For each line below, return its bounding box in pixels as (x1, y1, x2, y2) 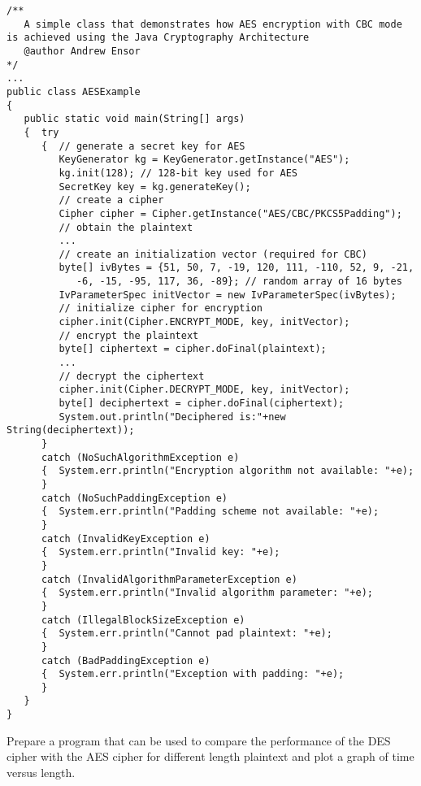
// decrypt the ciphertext (59, 370, 205, 382)
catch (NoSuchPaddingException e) (41, 492, 228, 504)
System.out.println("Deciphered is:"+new (59, 410, 286, 423)
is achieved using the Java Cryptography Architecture (7, 32, 310, 44)
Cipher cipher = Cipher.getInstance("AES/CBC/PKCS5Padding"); (59, 207, 402, 219)
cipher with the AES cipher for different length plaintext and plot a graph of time (7, 748, 414, 765)
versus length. (7, 763, 76, 780)
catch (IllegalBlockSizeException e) (41, 614, 245, 626)
